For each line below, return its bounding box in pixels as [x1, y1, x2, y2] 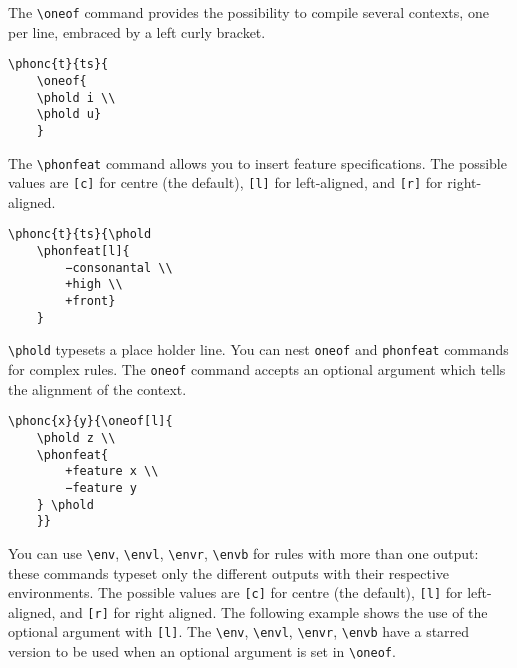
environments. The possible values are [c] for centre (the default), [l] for [8, 582, 463, 603]
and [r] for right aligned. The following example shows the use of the [60, 601, 488, 622]
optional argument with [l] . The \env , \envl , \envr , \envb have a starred [8, 621, 470, 642]
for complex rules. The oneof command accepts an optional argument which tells [8, 359, 506, 380]
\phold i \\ [36, 90, 116, 105]
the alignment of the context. [8, 378, 187, 399]
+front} [65, 294, 116, 309]
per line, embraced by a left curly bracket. [8, 21, 266, 42]
